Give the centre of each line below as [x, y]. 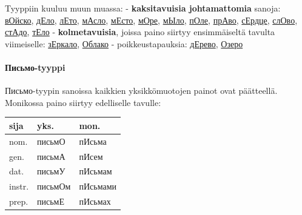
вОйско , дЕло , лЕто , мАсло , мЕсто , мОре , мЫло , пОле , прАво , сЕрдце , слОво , [151, 20]
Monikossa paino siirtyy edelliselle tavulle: [83, 102]
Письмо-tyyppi [35, 67]
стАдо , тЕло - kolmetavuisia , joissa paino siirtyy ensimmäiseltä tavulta [140, 32]
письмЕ [51, 201]
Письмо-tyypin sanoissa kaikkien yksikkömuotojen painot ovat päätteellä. [141, 91]
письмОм [54, 186]
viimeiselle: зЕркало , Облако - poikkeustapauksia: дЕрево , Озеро [124, 43]
